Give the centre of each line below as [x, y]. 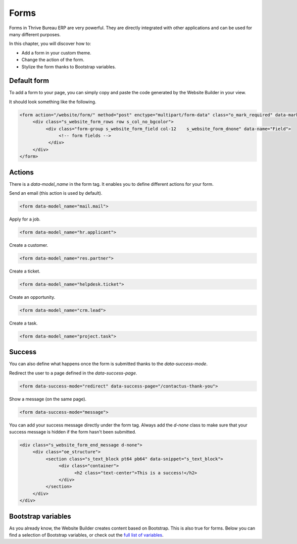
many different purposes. [35, 34]
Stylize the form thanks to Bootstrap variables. [69, 66]
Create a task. [24, 323]
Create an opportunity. [32, 297]
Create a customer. [29, 245]
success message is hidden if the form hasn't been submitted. [73, 432]
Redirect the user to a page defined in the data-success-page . [73, 373]
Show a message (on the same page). [48, 399]
